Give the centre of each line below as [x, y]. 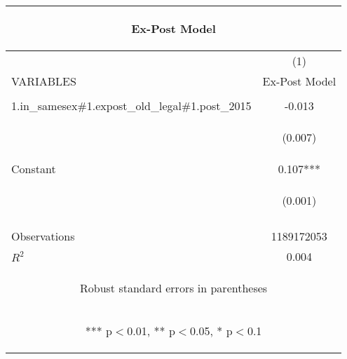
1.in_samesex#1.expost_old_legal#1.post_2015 [131, 106]
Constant [34, 169]
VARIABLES [44, 81]
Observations [43, 236]
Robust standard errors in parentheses [174, 288]
